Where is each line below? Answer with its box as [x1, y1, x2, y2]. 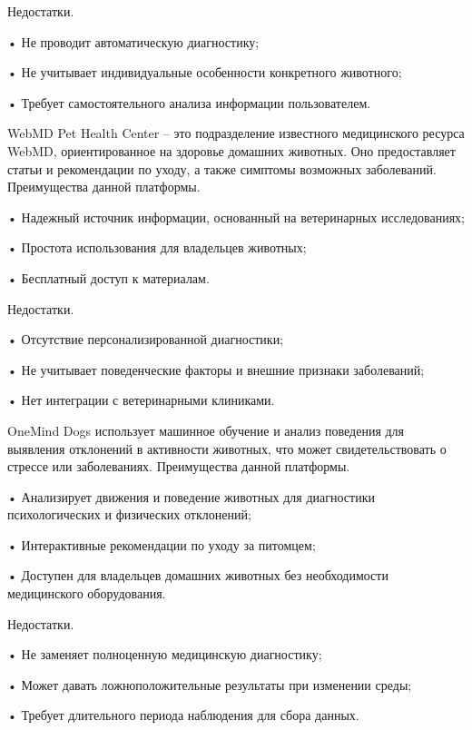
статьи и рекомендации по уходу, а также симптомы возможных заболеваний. [7, 159, 437, 178]
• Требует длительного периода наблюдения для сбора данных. [7, 705, 359, 725]
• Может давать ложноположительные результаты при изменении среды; [7, 675, 412, 694]
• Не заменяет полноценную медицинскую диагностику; [7, 645, 322, 664]
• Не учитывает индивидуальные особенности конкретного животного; [7, 63, 402, 82]
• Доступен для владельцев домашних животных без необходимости [7, 566, 388, 585]
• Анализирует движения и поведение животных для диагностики [7, 487, 375, 506]
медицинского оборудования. [7, 584, 166, 603]
